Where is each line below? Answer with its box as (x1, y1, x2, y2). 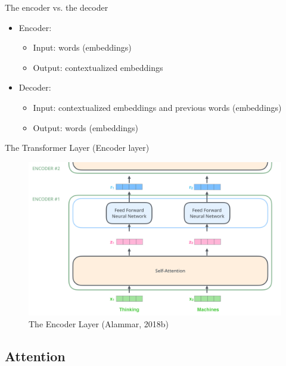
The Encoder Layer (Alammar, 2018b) (29, 317, 169, 330)
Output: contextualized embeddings (33, 61, 163, 73)
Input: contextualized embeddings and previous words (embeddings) (33, 101, 282, 113)
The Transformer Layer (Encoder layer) (5, 141, 150, 154)
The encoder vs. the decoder (5, 1, 108, 13)
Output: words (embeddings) (33, 121, 138, 134)
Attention (5, 346, 66, 365)
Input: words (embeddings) (33, 41, 132, 54)
